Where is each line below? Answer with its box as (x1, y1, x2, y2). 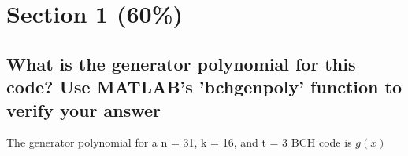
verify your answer (6, 97, 161, 122)
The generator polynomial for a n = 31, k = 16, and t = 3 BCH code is (6, 134, 352, 151)
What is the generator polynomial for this (6, 51, 356, 75)
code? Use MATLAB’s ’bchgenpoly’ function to (6, 74, 402, 99)
